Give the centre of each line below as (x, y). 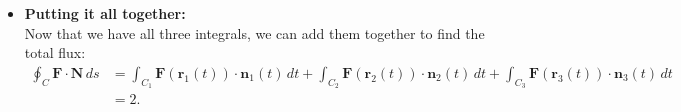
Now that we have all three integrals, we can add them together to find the (254, 32)
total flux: (55, 52)
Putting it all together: (105, 13)
